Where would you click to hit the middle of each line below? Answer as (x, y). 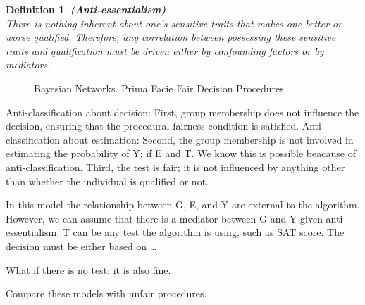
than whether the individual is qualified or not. (107, 181)
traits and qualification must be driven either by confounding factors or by (165, 50)
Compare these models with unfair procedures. (106, 293)
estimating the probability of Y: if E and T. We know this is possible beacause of (181, 153)
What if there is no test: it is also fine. (88, 269)
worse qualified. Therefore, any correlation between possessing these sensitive (171, 37)
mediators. (28, 64)
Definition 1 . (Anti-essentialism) (86, 9)
